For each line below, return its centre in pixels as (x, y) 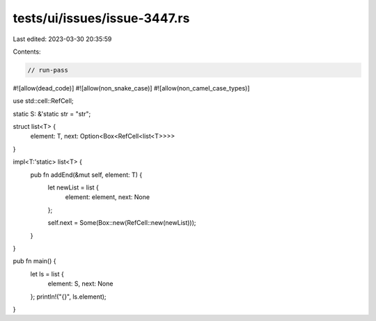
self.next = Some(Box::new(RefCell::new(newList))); (122, 223)
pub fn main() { (34, 261)
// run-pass (48, 70)
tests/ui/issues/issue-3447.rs (101, 18)
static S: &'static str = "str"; (52, 113)
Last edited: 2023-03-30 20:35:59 (62, 39)
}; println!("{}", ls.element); (69, 297)
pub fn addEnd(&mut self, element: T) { (86, 175)
